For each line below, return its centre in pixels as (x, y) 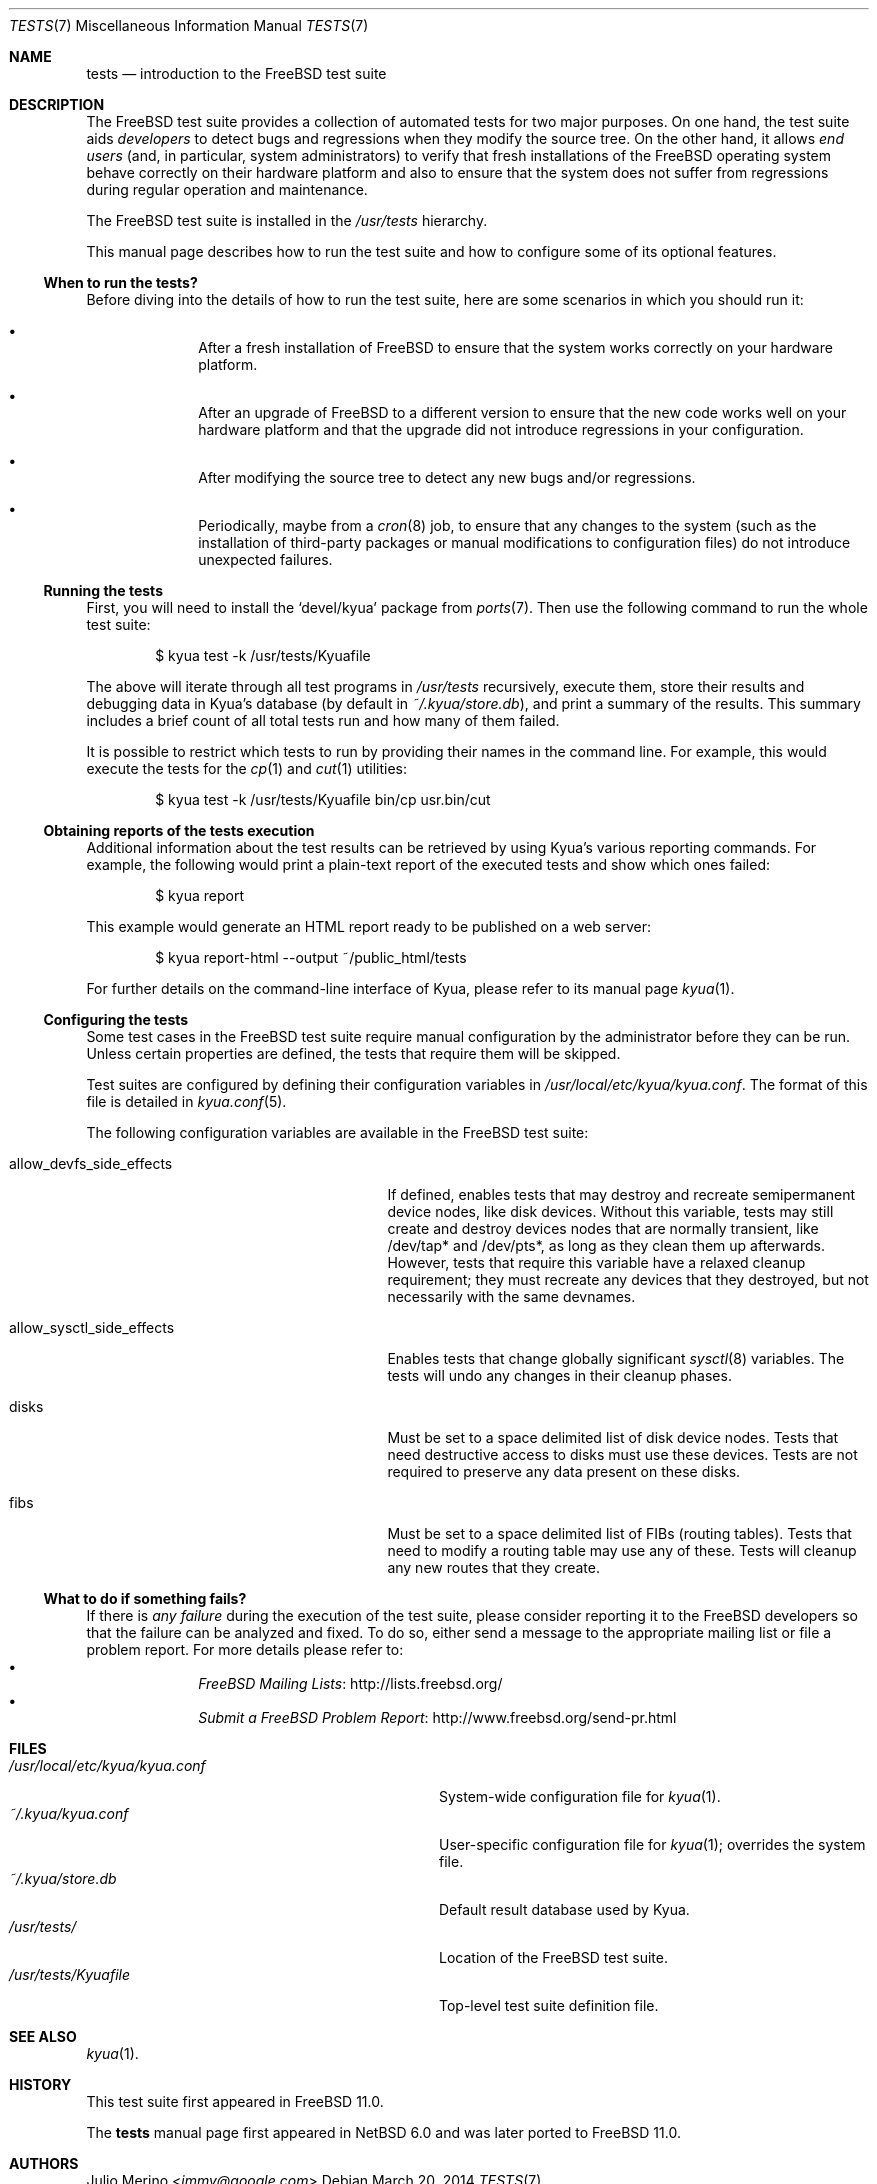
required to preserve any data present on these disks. (564, 1471)
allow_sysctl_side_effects (92, 1327)
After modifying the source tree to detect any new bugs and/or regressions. (447, 477)
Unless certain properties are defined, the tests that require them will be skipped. (353, 1053)
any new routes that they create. (493, 1567)
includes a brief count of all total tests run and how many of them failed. (323, 720)
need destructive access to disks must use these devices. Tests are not (622, 1454)
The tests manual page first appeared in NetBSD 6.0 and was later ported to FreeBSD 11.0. (383, 2132)
